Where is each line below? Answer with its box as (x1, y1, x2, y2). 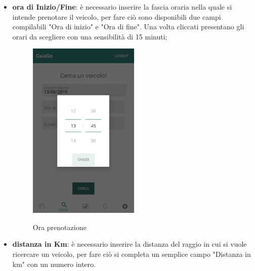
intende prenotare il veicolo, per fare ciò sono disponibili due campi (12, 11, 221, 22)
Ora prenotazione (32, 221, 87, 232)
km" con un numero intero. (12, 258, 96, 269)
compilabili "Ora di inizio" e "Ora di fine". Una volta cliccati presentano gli (12, 21, 244, 32)
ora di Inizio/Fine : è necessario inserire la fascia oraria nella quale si (12, 2, 232, 12)
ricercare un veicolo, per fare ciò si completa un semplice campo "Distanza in (12, 248, 251, 259)
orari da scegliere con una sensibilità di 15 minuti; (12, 31, 167, 41)
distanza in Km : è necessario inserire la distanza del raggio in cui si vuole (12, 239, 247, 249)
